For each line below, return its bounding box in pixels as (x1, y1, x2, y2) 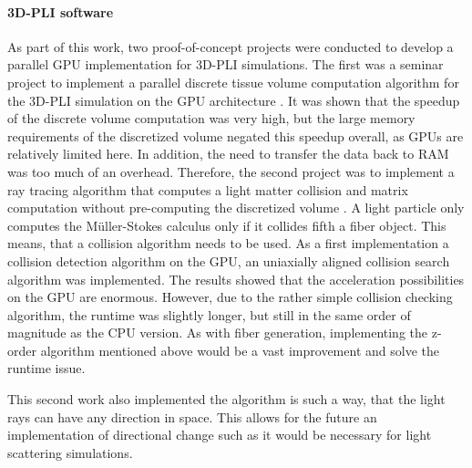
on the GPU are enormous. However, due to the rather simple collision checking (7, 287, 453, 307)
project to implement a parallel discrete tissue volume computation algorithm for (7, 72, 459, 91)
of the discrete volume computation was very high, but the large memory (7, 109, 416, 128)
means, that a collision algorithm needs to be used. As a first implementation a (7, 234, 449, 253)
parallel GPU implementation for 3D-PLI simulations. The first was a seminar (7, 55, 444, 74)
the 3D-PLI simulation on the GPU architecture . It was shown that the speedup (7, 90, 460, 109)
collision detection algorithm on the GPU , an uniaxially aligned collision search (7, 251, 450, 270)
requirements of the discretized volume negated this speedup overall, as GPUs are (7, 126, 464, 145)
